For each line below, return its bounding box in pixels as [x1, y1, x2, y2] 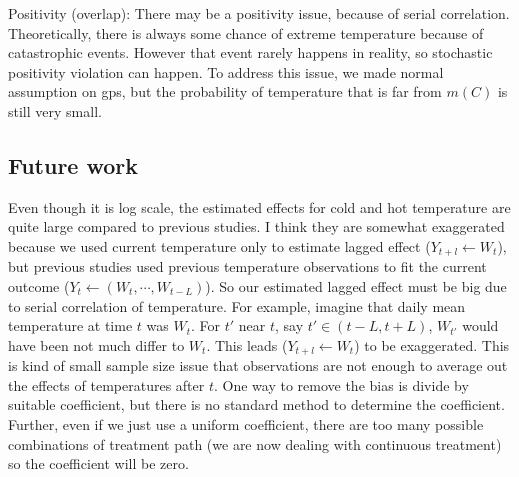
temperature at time [8, 315, 133, 336]
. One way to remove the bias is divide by [213, 374, 469, 395]
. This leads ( [206, 334, 288, 355]
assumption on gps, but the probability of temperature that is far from [8, 81, 442, 102]
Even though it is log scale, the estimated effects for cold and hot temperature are [8, 196, 511, 217]
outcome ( [8, 276, 70, 296]
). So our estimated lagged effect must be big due [205, 276, 507, 296]
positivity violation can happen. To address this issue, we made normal [8, 61, 444, 82]
